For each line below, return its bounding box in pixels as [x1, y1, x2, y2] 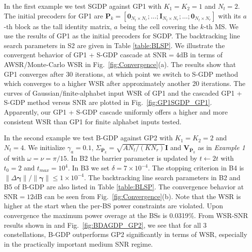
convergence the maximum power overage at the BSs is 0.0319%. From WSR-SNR [4, 210, 248, 220]
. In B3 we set [67, 163, 110, 173]
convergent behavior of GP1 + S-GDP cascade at [4, 50, 151, 60]
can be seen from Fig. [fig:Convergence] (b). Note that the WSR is [44, 191, 241, 201]
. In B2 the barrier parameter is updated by [67, 153, 198, 163]
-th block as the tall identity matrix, [4, 21, 112, 31]
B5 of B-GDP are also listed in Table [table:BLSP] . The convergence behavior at [4, 182, 244, 192]
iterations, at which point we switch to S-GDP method [75, 68, 238, 79]
